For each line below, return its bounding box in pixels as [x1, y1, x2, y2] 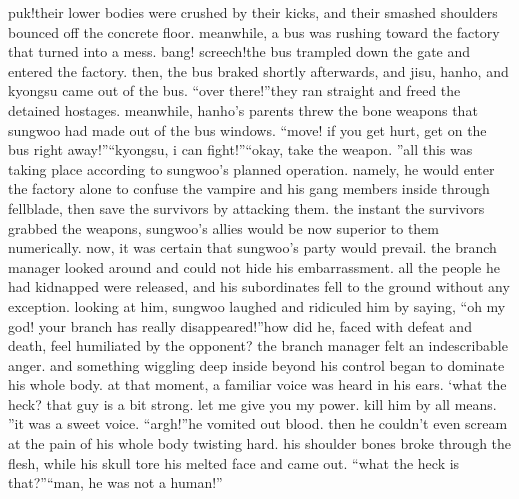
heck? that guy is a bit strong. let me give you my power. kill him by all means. [8, 393, 497, 414]
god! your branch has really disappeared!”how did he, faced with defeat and [8, 315, 472, 336]
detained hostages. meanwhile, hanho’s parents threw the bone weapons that [8, 99, 478, 120]
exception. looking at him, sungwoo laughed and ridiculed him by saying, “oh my [8, 295, 506, 316]
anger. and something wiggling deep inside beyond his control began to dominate [8, 354, 505, 375]
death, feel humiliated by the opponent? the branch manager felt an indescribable [8, 335, 508, 356]
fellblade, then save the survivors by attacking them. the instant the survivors [8, 197, 485, 218]
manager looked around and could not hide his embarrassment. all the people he [8, 256, 500, 277]
